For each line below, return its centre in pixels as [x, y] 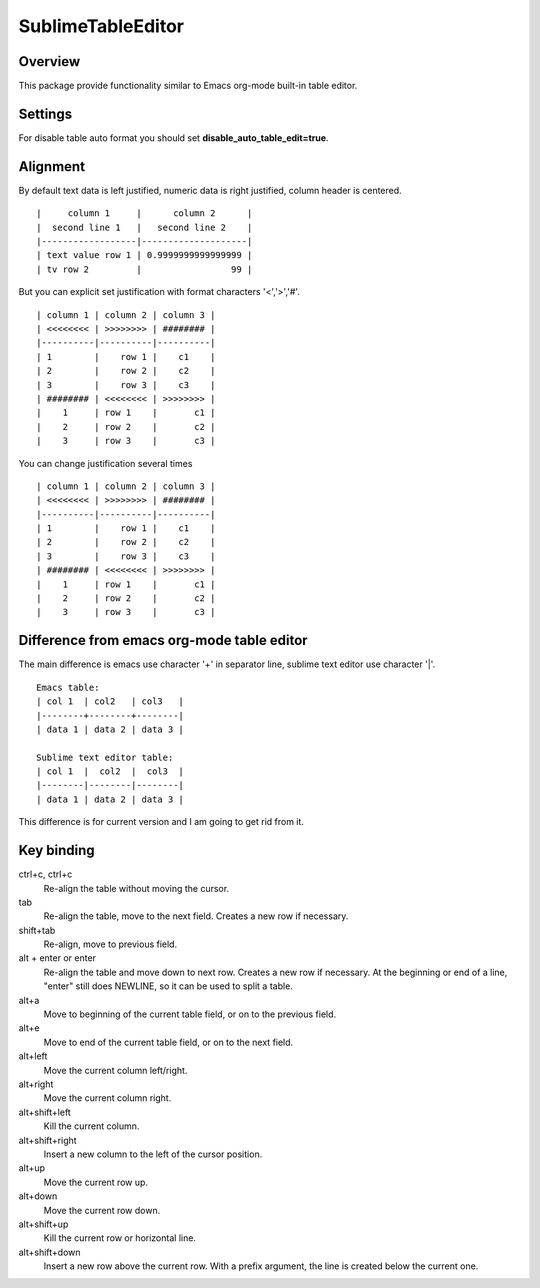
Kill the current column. [91, 1126]
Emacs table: [68, 687]
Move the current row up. [96, 1182]
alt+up [31, 1168]
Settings [45, 113]
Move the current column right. [107, 1098]
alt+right [36, 1084]
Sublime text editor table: [105, 757]
